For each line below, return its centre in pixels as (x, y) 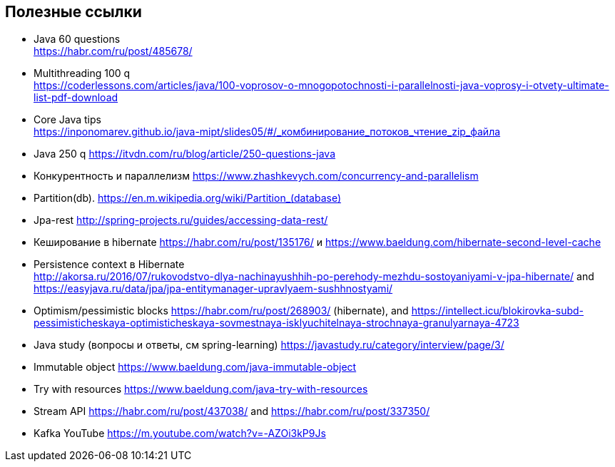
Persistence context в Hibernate (109, 265)
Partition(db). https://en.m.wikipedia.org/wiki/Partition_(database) (188, 198)
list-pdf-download (76, 98)
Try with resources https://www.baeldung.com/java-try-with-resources (201, 389)
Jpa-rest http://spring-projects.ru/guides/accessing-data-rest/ (181, 220)
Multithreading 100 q (82, 73)
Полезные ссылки (73, 12)
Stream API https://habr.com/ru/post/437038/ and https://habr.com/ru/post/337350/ (232, 411)
